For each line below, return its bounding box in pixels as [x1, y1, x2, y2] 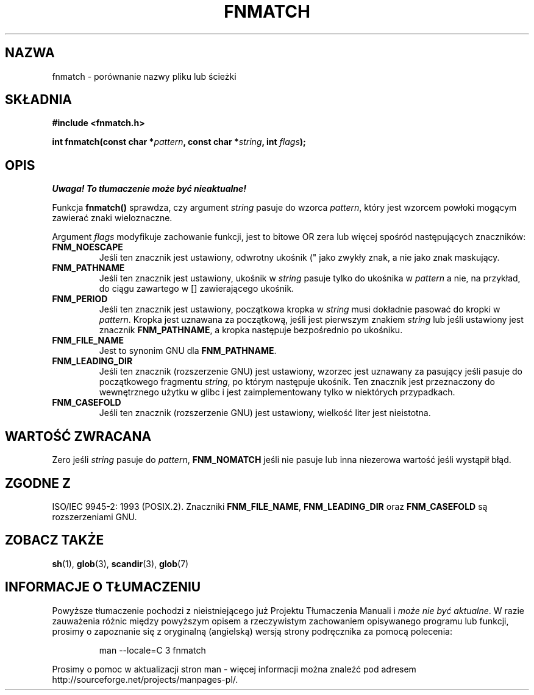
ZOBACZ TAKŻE [5, 532, 104, 548]
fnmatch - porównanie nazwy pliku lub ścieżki [52, 71, 237, 82]
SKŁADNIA [5, 92, 72, 108]
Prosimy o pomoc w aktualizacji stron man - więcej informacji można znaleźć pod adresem [52, 663, 416, 674]
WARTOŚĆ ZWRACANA [5, 428, 152, 444]
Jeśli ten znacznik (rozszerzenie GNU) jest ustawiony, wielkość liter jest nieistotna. [99, 407, 431, 418]
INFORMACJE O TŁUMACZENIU [5, 579, 201, 595]
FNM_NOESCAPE [52, 242, 123, 253]
